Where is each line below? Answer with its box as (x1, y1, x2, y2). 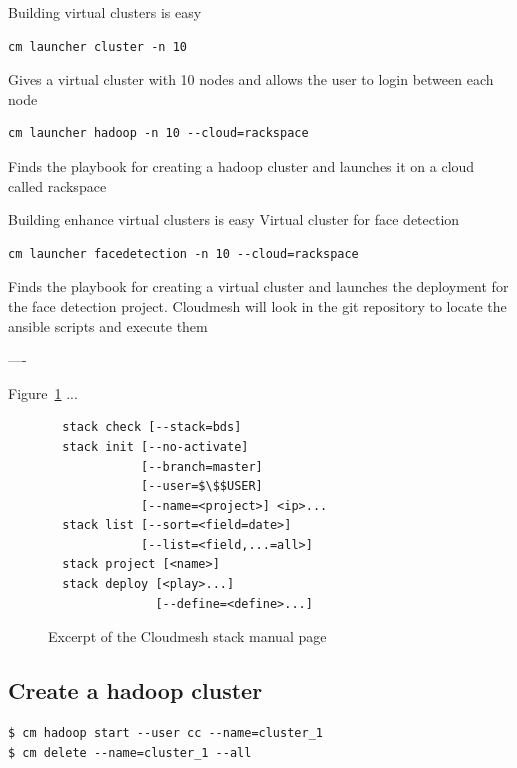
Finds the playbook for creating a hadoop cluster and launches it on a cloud (8, 155, 475, 176)
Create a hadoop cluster (8, 675, 263, 706)
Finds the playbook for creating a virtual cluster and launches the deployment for (8, 276, 509, 297)
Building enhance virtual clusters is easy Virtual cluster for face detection (8, 209, 460, 230)
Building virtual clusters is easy (8, 2, 202, 22)
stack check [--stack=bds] (62, 420, 242, 435)
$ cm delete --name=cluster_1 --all (8, 745, 252, 760)
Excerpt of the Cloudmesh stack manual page (48, 626, 327, 647)
